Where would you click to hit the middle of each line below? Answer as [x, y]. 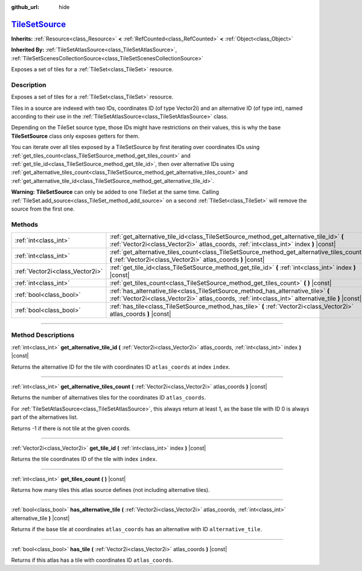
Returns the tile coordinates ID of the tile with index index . [84, 459]
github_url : [25, 7]
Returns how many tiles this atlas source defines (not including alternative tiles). [111, 490]
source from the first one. [43, 209]
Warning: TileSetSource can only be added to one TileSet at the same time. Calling [115, 192]
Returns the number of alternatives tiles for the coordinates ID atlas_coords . [109, 398]
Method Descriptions [43, 335]
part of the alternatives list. [45, 417]
